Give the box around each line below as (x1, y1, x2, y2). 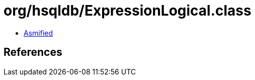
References (4, 46, 62, 59)
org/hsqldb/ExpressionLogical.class (4, 2, 251, 19)
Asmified (24, 28, 53, 37)
